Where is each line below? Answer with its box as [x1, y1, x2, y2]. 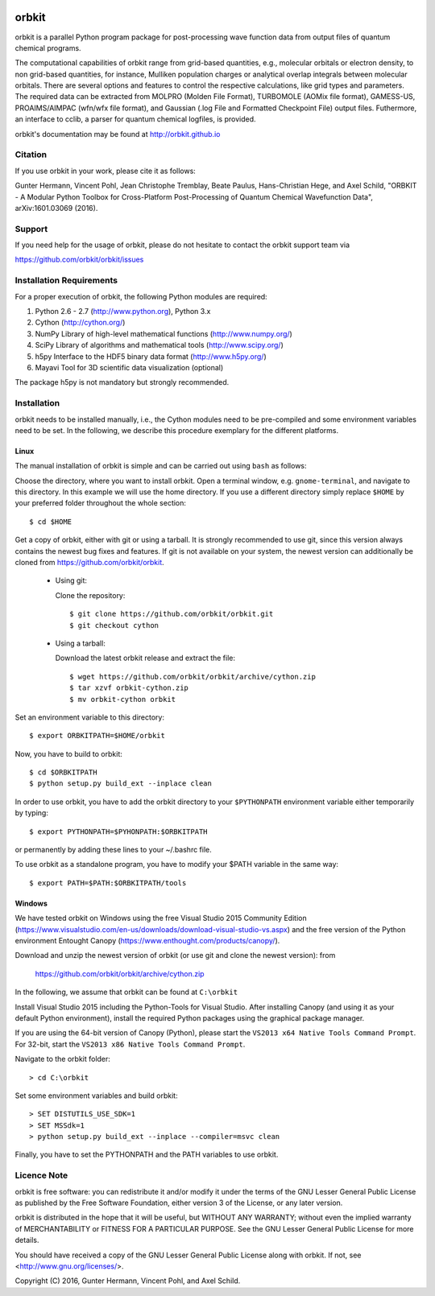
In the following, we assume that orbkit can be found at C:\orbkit [14, 987, 238, 997]
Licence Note [14, 1170, 68, 1181]
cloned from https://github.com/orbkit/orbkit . [14, 558, 164, 568]
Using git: [55, 576, 88, 585]
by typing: [14, 808, 48, 818]
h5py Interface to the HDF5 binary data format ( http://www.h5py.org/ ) [35, 351, 267, 361]
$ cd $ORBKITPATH [29, 768, 97, 777]
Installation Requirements [14, 274, 118, 286]
